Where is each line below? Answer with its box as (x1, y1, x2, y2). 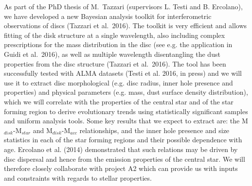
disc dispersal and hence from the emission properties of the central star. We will (4, 153, 245, 164)
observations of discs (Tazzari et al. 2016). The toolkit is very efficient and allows (4, 20, 247, 31)
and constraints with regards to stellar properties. (4, 172, 152, 183)
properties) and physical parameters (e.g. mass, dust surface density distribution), (4, 87, 248, 97)
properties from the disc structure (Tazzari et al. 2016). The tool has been (4, 58, 226, 68)
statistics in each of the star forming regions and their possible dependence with (4, 135, 242, 145)
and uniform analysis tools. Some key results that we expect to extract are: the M (4, 116, 248, 126)
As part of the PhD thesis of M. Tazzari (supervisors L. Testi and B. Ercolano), (4, 1, 243, 11)
